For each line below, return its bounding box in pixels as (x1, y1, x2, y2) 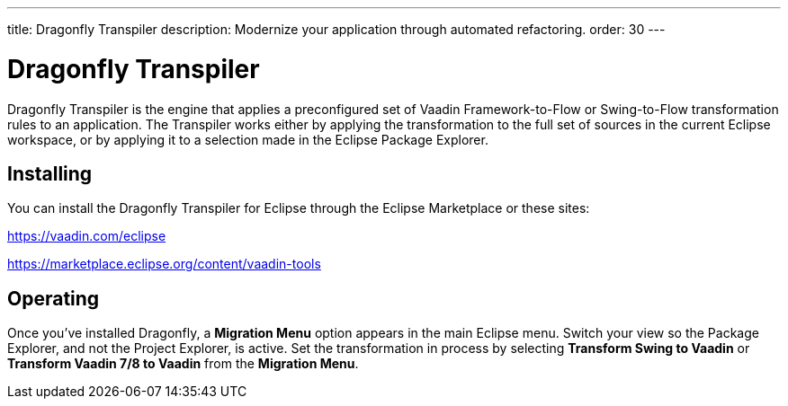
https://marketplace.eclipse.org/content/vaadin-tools (7, 256, 321, 272)
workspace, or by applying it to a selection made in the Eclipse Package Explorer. (7, 131, 488, 147)
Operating (7, 287, 100, 310)
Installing (7, 162, 93, 185)
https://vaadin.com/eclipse (7, 228, 166, 244)
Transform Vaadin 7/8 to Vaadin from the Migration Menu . (7, 356, 359, 372)
